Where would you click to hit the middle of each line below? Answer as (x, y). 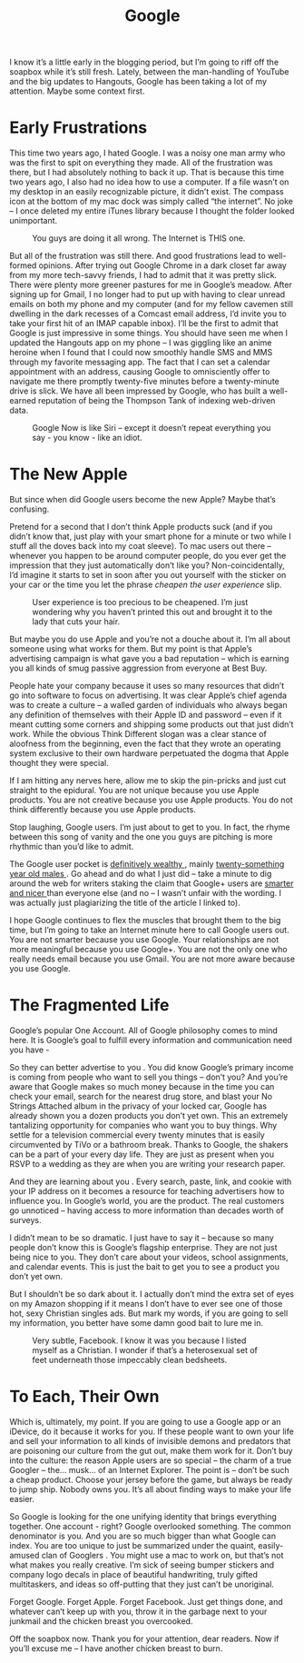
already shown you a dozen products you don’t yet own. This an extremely (149, 1115)
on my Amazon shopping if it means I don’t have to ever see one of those (146, 1304)
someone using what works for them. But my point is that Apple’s (131, 649)
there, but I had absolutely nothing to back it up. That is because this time (147, 173)
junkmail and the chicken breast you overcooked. (101, 1621)
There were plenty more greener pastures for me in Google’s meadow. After (151, 285)
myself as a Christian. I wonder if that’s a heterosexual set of (145, 1350)
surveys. (25, 1220)
